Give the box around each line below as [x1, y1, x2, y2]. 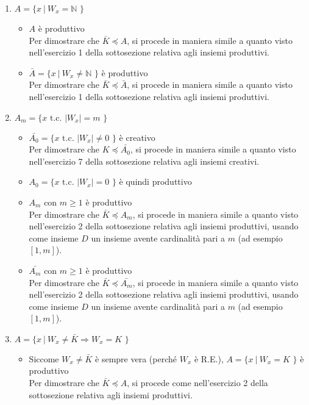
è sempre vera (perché [95, 352, 177, 365]
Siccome [29, 352, 59, 365]
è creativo [119, 131, 155, 143]
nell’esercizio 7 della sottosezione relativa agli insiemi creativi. [29, 154, 260, 167]
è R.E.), [194, 352, 224, 365]
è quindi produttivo [119, 175, 192, 188]
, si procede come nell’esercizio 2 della [127, 376, 268, 389]
